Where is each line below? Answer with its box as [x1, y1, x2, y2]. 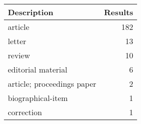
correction [8, 106, 42, 118]
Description [8, 6, 54, 18]
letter [8, 35, 27, 47]
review [8, 50, 30, 61]
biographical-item [8, 92, 68, 103]
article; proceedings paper [8, 78, 96, 89]
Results [104, 6, 134, 18]
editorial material [8, 64, 67, 75]
